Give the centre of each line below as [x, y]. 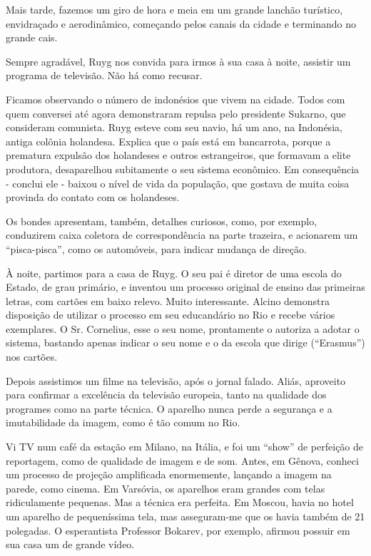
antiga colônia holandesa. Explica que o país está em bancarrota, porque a [168, 141]
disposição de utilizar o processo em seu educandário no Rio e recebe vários [171, 315]
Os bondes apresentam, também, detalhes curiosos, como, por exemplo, [162, 221]
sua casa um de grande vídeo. [70, 544]
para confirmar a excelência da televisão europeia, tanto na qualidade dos [166, 395]
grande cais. [32, 37]
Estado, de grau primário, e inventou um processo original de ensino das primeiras [185, 287]
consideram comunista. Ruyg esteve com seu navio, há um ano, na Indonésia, [174, 127]
